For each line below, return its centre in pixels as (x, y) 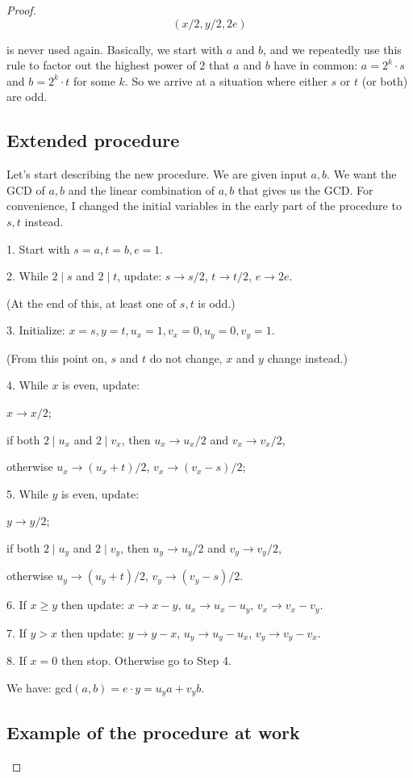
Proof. (21, 10)
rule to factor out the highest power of (101, 65)
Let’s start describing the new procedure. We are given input (157, 174)
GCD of (26, 189)
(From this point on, (57, 357)
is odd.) (217, 303)
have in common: (316, 65)
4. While (27, 385)
